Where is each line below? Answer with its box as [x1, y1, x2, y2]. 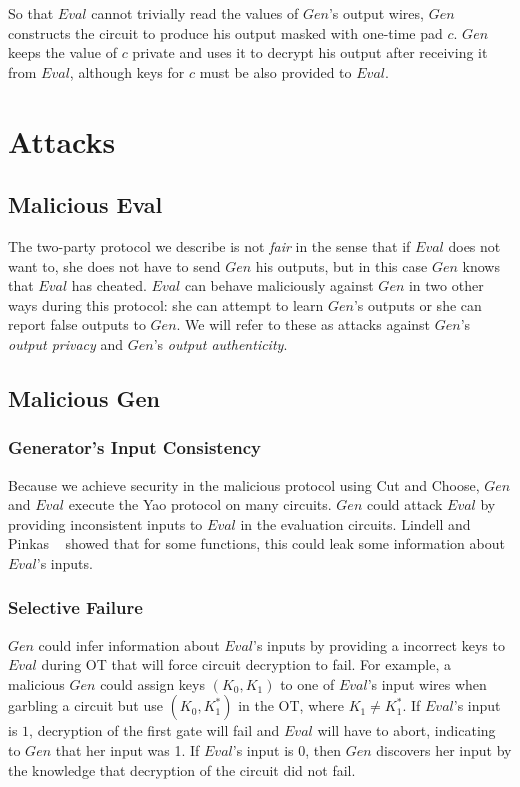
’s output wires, [328, 3, 424, 23]
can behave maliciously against [184, 275, 374, 296]
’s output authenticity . [153, 333, 288, 354]
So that [8, 3, 54, 23]
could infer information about [38, 634, 220, 655]
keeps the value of [8, 42, 117, 63]
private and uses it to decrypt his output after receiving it [132, 42, 488, 63]
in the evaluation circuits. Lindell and [240, 513, 471, 534]
